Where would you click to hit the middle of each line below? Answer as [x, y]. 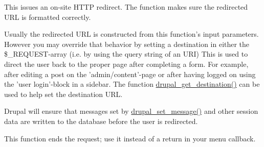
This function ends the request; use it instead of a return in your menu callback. [130, 138]
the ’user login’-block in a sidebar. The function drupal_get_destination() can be [132, 84]
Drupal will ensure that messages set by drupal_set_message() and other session [131, 111]
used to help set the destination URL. [63, 94]
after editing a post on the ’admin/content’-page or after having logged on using [130, 74]
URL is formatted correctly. [48, 17]
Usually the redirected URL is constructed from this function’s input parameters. [131, 34]
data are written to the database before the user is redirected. [101, 121]
